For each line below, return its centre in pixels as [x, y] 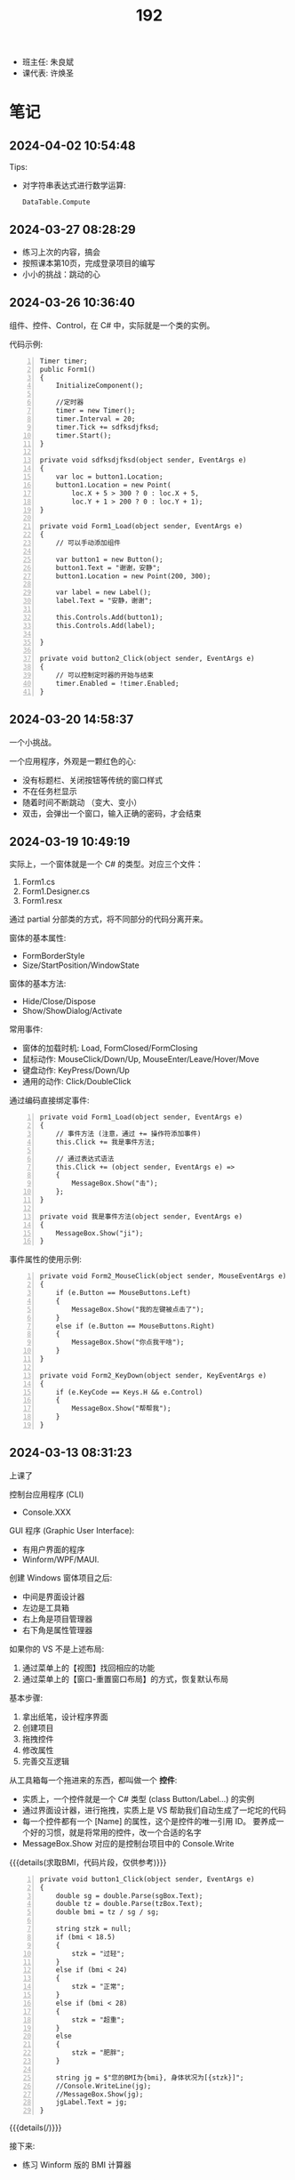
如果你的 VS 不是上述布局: [57, 1649]
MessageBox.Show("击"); [115, 1184]
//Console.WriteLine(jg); [104, 2086]
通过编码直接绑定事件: [50, 1100]
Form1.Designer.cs [56, 891]
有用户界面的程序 [53, 1549]
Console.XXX [46, 1512]
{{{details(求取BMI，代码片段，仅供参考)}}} [88, 1862]
